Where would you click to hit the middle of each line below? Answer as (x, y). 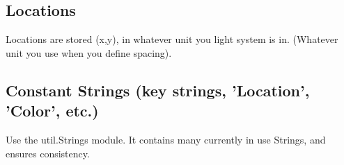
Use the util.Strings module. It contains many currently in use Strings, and (166, 139)
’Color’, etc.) (52, 111)
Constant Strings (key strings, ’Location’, (158, 90)
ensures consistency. (48, 153)
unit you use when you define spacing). (89, 52)
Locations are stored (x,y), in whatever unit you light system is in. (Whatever (172, 39)
